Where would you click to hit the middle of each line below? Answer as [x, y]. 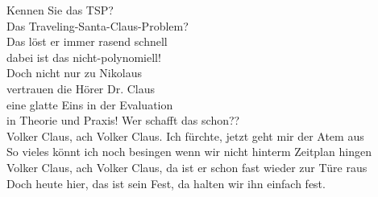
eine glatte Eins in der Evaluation [90, 104]
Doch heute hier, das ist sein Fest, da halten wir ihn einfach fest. [166, 183]
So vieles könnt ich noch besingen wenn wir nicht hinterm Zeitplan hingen [189, 152]
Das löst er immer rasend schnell [87, 41]
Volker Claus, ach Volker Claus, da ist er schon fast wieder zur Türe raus [187, 167]
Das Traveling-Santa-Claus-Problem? [98, 25]
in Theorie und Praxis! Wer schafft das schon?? [123, 120]
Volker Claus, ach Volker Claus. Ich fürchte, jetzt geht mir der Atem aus [185, 135]
